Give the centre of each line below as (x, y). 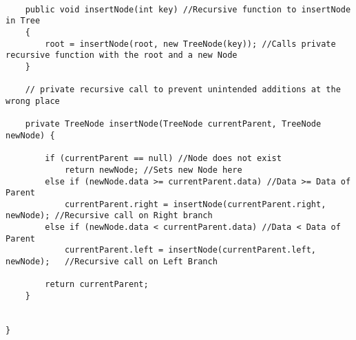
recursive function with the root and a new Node (122, 55)
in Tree (23, 21)
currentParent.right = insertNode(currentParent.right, (195, 204)
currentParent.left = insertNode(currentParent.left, (190, 250)
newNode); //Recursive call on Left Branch (112, 262)
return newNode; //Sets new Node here (153, 170)
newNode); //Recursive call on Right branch (109, 216)
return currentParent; (97, 285)
